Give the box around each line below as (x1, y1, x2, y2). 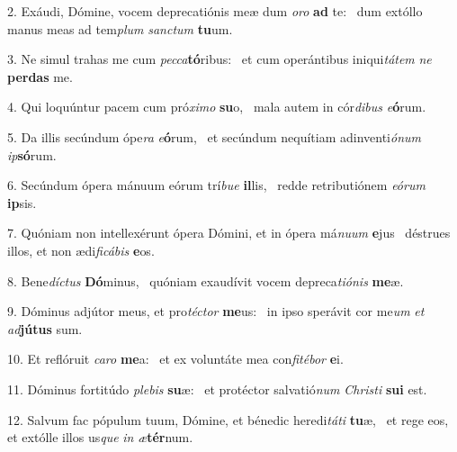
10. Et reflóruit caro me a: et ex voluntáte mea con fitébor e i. (7, 349, 344, 368)
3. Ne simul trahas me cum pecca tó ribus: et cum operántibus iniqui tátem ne (7, 50, 432, 68)
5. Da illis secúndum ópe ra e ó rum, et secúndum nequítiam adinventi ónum (7, 127, 421, 146)
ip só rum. (7, 145, 57, 164)
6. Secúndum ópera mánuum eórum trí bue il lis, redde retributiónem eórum (7, 176, 426, 194)
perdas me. (7, 67, 73, 86)
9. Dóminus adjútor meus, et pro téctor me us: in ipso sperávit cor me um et (7, 302, 425, 321)
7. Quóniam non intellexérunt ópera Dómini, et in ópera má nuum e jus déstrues (7, 223, 451, 242)
